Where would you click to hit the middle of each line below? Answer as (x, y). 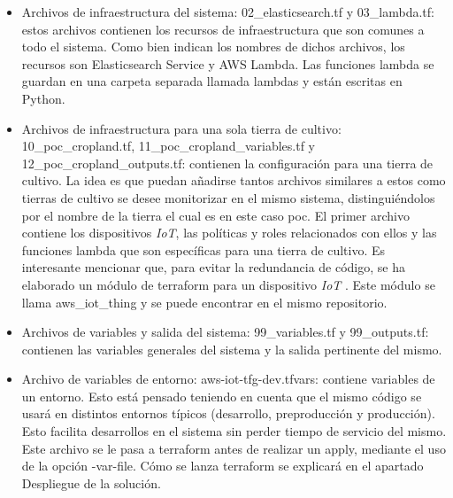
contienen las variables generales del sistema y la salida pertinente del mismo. (232, 349)
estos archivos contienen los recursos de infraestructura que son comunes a (223, 29)
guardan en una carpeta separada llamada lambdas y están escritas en (212, 81)
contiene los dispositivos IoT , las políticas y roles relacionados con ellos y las (229, 233)
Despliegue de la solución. (91, 482)
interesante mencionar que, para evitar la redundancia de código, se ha (213, 267)
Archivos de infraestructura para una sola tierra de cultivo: (181, 128)
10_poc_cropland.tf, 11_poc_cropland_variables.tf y (169, 146)
